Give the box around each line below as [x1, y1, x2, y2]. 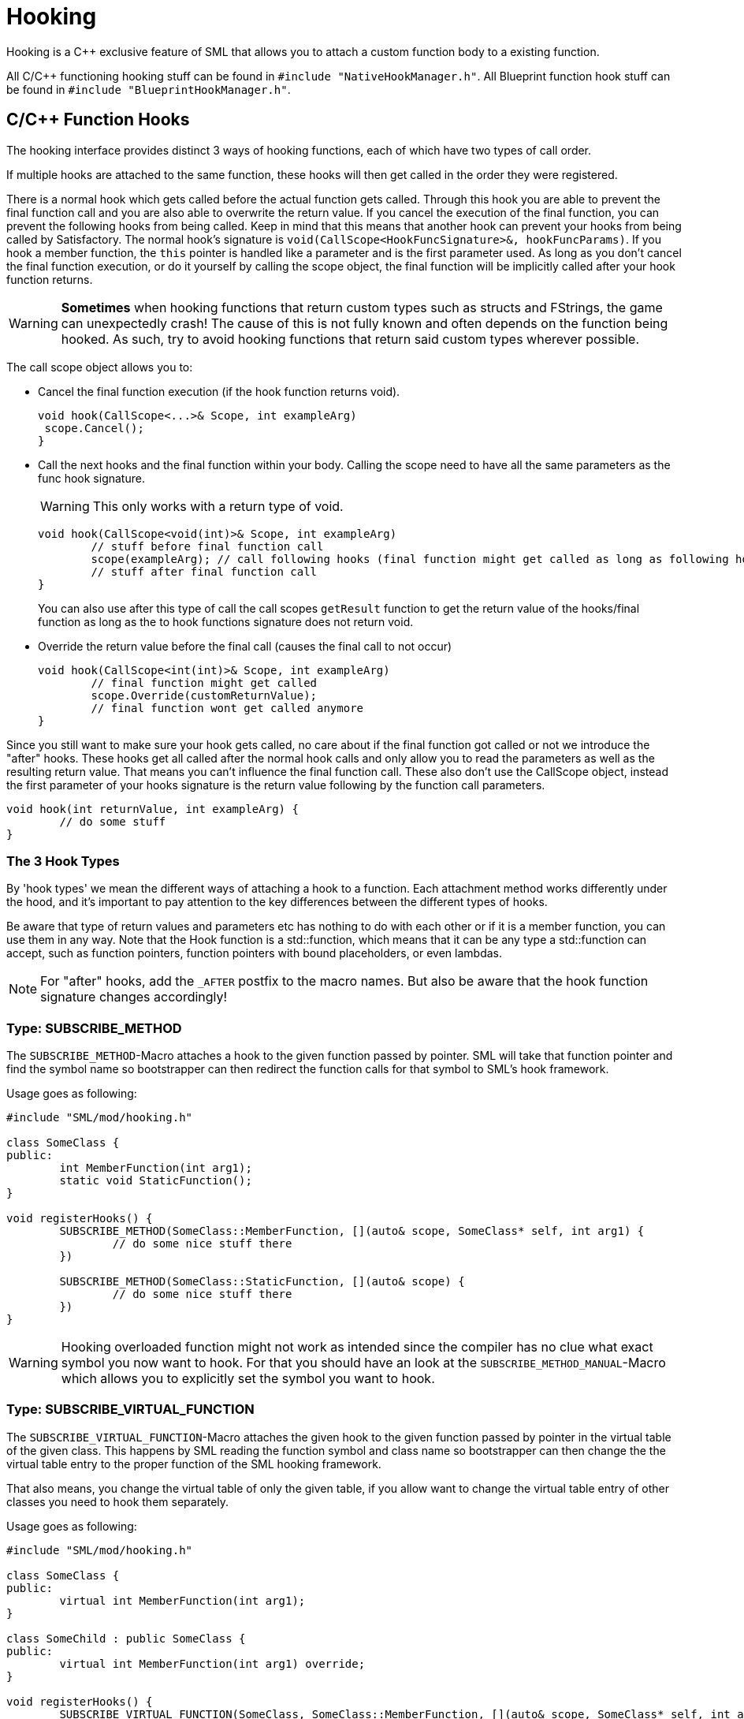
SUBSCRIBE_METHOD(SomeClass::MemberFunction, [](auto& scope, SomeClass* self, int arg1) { [59, 1225, 645, 1238]
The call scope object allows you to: [6, 360, 193, 374]
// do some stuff [59, 815, 166, 828]
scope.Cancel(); [44, 421, 144, 434]
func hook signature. [38, 471, 145, 485]
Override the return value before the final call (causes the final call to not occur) [38, 639, 452, 653]
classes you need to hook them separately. [6, 1494, 229, 1508]
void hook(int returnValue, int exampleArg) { [6, 802, 299, 815]
